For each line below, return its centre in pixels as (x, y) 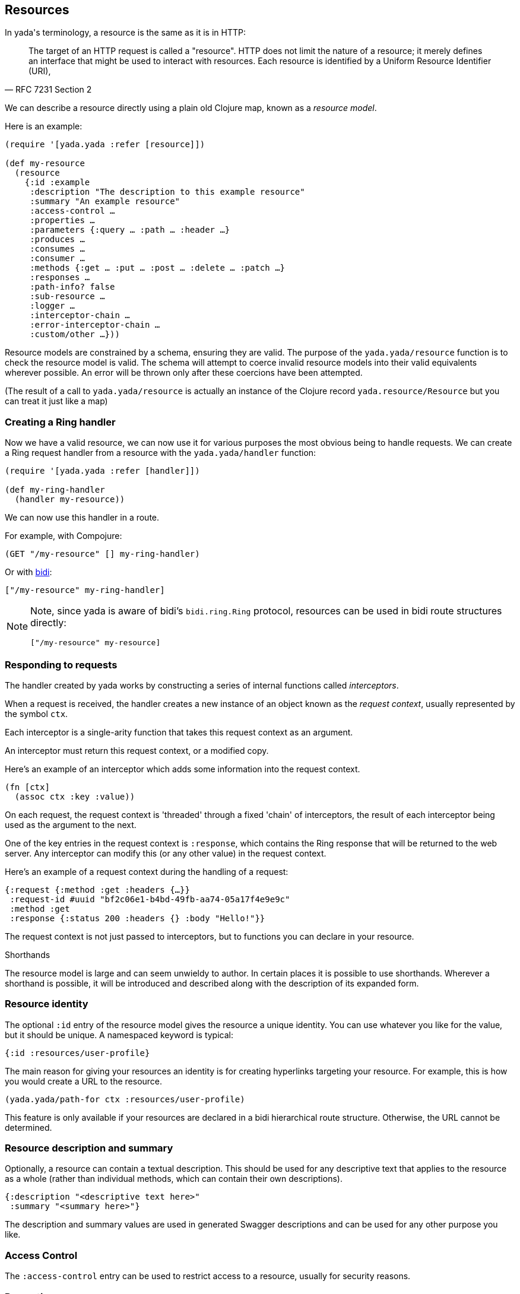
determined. (28, 1127)
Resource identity (47, 1004)
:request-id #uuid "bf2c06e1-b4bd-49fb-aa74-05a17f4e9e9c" (150, 899)
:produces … (57, 240)
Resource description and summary (89, 1148)
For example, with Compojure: (64, 536)
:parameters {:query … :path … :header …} (130, 230)
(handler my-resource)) (70, 499)
